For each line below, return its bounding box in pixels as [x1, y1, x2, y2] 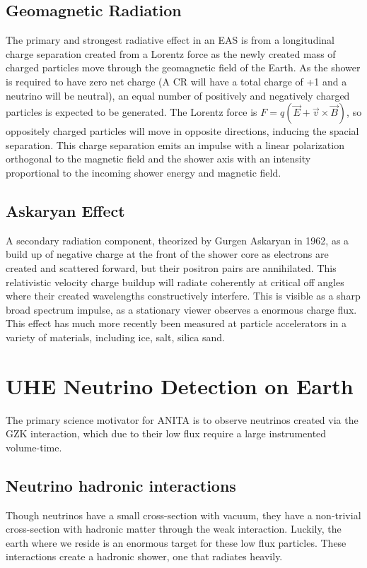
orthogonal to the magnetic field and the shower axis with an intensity [6, 151, 311, 166]
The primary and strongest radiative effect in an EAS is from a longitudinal [6, 32, 334, 47]
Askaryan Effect [6, 199, 125, 221]
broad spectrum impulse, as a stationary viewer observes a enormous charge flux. [6, 302, 357, 316]
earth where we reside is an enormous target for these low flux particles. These [6, 535, 346, 550]
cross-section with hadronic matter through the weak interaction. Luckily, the [6, 521, 342, 536]
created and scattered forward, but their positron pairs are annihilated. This [6, 260, 337, 275]
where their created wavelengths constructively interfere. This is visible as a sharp [6, 288, 361, 303]
